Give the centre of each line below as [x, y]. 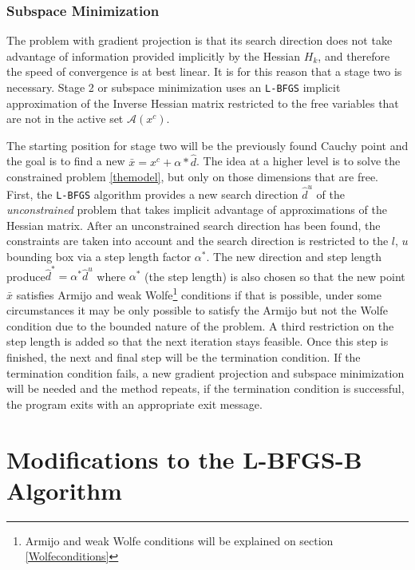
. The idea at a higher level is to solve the [298, 161]
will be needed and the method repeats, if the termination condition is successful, [206, 388]
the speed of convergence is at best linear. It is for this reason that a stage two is [204, 71]
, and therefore [354, 55]
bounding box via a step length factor [99, 256]
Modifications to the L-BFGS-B [184, 459]
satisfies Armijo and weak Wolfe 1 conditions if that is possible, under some [199, 293]
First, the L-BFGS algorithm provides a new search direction [152, 194]
